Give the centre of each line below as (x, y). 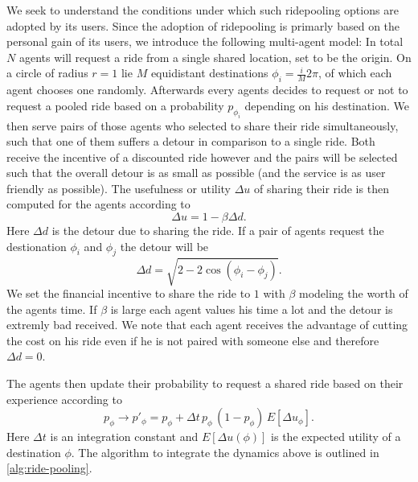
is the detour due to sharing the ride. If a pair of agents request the (218, 231)
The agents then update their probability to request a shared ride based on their (205, 383)
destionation (37, 246)
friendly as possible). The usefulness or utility (119, 188)
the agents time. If (52, 309)
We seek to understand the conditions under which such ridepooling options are (203, 10)
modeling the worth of (353, 293)
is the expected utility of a (336, 437)
